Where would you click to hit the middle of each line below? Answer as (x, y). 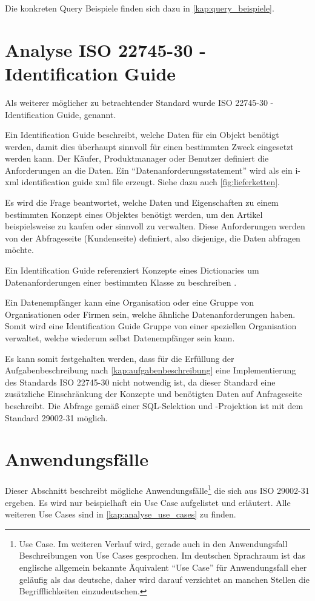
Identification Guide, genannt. (61, 114)
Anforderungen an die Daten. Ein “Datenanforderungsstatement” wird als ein (149, 170)
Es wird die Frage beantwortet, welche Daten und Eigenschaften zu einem (142, 202)
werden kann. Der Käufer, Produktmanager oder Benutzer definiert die (137, 158)
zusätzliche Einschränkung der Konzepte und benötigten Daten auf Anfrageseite (154, 394)
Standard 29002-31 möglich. (57, 417)
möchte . (19, 250)
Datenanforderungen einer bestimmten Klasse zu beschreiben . (121, 282)
